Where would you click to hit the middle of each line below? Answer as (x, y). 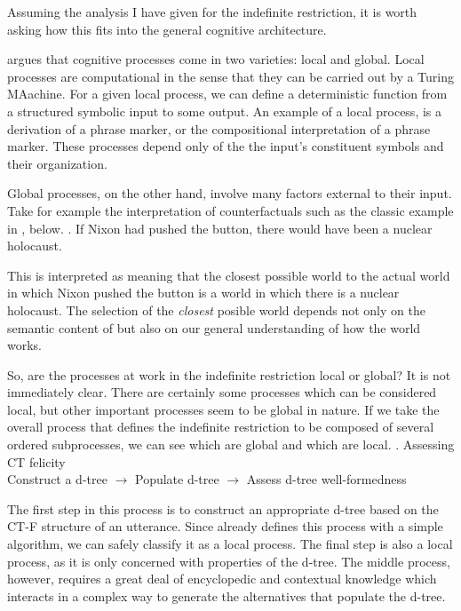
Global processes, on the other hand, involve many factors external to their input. (230, 193)
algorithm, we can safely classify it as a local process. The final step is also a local (230, 544)
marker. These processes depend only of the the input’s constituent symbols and (226, 146)
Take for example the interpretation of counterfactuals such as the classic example (230, 210)
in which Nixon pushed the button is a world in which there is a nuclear (203, 293)
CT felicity (36, 461)
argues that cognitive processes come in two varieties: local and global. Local (216, 59)
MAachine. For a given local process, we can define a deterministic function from (227, 94)
